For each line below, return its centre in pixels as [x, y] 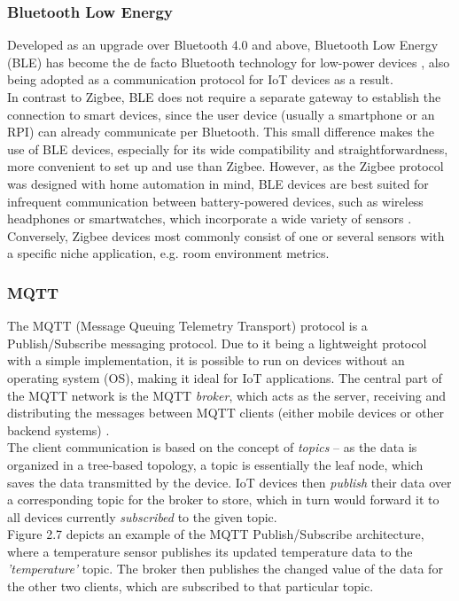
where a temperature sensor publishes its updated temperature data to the [210, 551]
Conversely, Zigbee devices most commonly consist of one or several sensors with [226, 235]
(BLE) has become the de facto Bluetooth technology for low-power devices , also [229, 62]
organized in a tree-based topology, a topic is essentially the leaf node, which [215, 464]
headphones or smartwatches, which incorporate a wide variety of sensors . [210, 219]
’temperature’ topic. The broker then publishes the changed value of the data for [225, 569]
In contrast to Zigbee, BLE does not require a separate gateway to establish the [224, 97]
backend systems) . [58, 429]
